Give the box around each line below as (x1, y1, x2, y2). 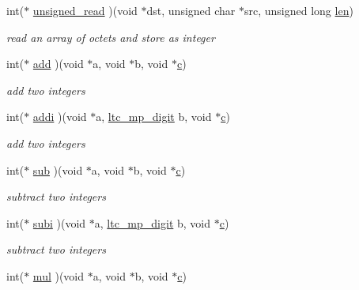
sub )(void (32, 161, 83, 178)
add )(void (32, 55, 84, 72)
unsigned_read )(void (32, 2, 138, 18)
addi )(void (32, 108, 87, 125)
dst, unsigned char (146, 2, 236, 18)
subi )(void (32, 214, 86, 231)
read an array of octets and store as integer (6, 28, 215, 45)
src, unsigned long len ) (244, 2, 353, 18)
